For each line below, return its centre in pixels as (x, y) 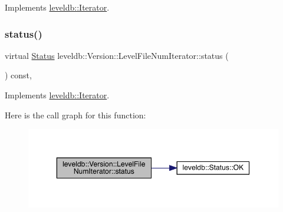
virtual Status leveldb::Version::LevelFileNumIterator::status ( (117, 55)
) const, (18, 75)
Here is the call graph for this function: (75, 115)
